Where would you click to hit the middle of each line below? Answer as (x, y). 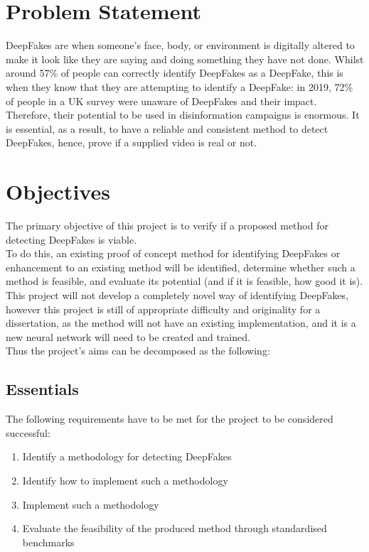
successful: (28, 432)
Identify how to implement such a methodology (125, 480)
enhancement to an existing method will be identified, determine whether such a (181, 267)
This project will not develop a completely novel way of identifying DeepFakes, (177, 294)
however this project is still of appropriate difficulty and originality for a (163, 309)
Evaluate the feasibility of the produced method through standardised (175, 528)
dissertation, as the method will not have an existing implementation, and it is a (181, 323)
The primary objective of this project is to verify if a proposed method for (167, 225)
